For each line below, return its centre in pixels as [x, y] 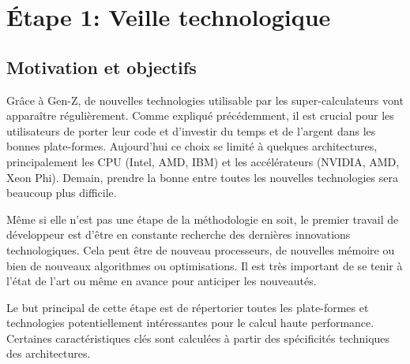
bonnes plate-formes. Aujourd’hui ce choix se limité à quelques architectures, [192, 146]
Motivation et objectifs [102, 67]
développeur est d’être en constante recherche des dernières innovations [179, 234]
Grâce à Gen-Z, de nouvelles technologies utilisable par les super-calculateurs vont [205, 100]
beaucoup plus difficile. [62, 193]
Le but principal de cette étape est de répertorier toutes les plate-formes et [188, 307]
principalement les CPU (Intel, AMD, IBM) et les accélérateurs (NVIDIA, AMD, [203, 161]
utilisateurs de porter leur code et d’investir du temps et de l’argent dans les [191, 130]
